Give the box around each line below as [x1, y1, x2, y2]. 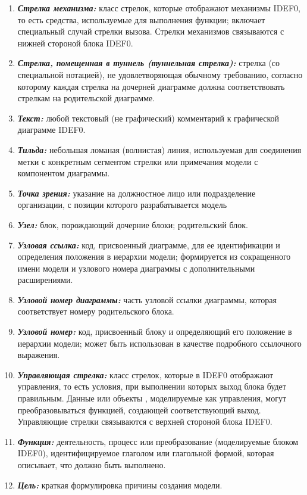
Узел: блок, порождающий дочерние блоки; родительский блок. [17, 218, 248, 231]
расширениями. [17, 273, 73, 286]
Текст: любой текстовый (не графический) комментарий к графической [17, 111, 280, 124]
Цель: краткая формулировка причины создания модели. [17, 478, 223, 491]
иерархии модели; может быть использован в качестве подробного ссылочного [17, 337, 302, 349]
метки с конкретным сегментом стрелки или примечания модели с [17, 155, 258, 167]
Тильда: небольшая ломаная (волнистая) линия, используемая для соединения [17, 143, 302, 155]
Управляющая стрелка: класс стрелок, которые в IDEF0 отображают [17, 368, 274, 381]
